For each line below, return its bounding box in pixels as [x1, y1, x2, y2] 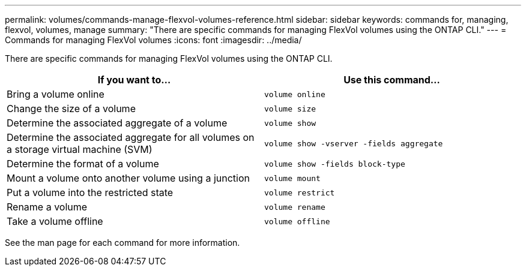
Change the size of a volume [7, 103, 136, 115]
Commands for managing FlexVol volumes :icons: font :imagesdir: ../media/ [5, 35, 302, 45]
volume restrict [264, 188, 335, 197]
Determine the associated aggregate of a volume [7, 117, 228, 129]
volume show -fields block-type [264, 159, 405, 168]
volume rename [264, 202, 325, 212]
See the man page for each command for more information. [5, 237, 240, 248]
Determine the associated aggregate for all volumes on [7, 131, 255, 143]
